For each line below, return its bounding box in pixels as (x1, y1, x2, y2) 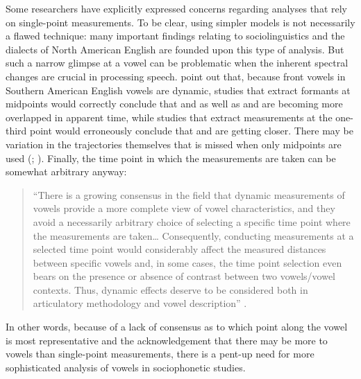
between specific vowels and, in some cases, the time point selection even (33, 255, 342, 270)
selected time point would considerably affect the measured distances (33, 242, 326, 256)
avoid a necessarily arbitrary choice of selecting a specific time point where (33, 214, 351, 229)
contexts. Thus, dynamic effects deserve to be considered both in (33, 282, 308, 297)
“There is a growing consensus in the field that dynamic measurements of (33, 187, 345, 202)
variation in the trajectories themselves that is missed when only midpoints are (6, 136, 342, 151)
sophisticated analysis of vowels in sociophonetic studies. (6, 360, 246, 374)
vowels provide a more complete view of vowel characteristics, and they (33, 201, 335, 215)
